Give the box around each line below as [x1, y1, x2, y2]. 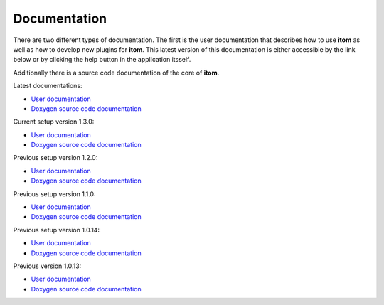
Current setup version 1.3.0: [13, 117, 95, 126]
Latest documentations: [13, 82, 82, 90]
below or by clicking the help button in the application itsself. [13, 55, 191, 64]
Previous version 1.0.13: [13, 262, 82, 270]
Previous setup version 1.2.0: [13, 154, 98, 162]
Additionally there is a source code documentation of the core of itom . [13, 68, 220, 77]
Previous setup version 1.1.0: [13, 189, 96, 198]
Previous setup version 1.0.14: [13, 225, 100, 234]
